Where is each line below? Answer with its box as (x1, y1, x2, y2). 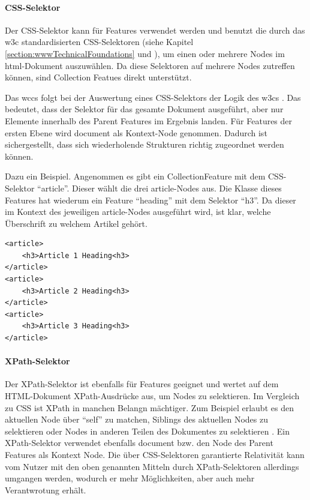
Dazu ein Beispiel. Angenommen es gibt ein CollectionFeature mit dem (5, 170, 266, 182)
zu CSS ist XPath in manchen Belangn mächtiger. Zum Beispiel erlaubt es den (5, 401, 294, 414)
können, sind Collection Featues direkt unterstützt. (5, 71, 192, 83)
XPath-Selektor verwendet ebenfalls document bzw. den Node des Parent (5, 436, 273, 449)
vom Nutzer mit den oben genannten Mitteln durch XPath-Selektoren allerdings (5, 460, 299, 472)
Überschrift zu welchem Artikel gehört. (5, 217, 148, 229)
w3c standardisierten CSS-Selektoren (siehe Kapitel (5, 35, 194, 48)
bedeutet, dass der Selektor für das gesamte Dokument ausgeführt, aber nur (5, 103, 284, 115)
